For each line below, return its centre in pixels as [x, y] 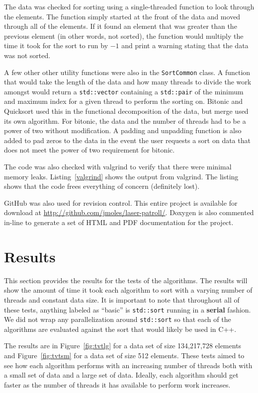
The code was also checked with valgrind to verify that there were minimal [118, 167]
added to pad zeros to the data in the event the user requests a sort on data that [127, 140]
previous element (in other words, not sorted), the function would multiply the [124, 36]
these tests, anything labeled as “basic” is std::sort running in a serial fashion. [128, 309]
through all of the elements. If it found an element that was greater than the [121, 26]
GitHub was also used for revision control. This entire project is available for [121, 202]
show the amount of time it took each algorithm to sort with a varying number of [128, 290]
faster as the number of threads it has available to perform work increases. [117, 384]
